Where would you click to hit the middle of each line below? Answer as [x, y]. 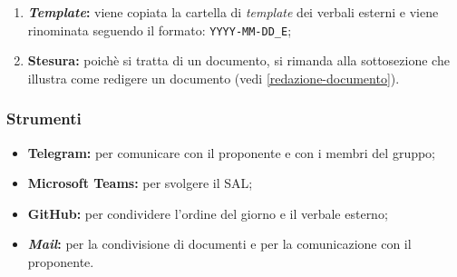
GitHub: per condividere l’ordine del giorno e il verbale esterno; [208, 213]
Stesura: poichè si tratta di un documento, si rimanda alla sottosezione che [238, 60]
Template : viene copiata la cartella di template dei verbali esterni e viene [233, 12]
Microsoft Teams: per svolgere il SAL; [140, 183]
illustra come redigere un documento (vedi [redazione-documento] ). [214, 78]
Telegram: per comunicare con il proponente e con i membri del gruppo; [232, 152]
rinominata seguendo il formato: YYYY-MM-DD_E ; [160, 30]
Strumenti [44, 119]
